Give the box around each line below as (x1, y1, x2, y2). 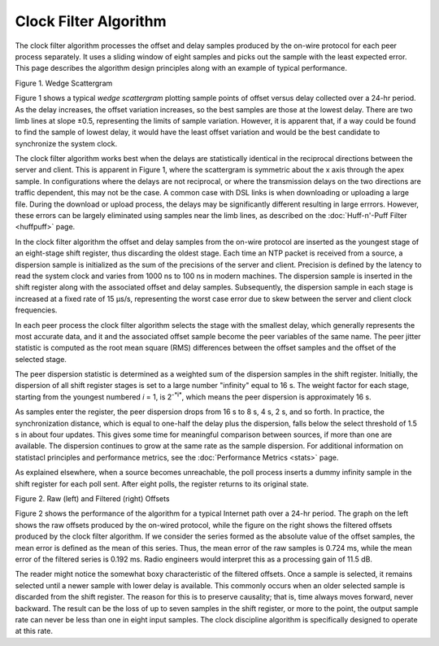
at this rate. (15, 626, 53, 636)
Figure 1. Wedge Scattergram (15, 78, 113, 88)
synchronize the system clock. (15, 138, 118, 148)
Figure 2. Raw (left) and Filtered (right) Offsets (15, 494, 170, 504)
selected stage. (15, 354, 67, 364)
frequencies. (15, 305, 58, 315)
